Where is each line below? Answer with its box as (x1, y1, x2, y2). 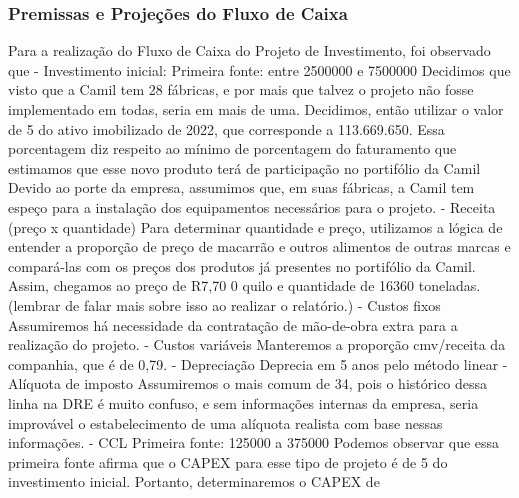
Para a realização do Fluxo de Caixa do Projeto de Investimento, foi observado (8, 40, 491, 61)
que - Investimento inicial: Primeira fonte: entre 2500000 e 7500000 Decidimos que (8, 59, 511, 80)
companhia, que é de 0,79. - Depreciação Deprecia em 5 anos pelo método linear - (8, 353, 508, 374)
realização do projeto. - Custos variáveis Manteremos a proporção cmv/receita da (8, 334, 506, 355)
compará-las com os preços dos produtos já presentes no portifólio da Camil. (8, 255, 476, 276)
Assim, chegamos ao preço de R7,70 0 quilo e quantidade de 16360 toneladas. (8, 275, 481, 296)
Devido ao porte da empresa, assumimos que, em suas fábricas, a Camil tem (8, 177, 475, 198)
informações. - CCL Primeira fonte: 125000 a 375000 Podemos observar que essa (8, 432, 500, 453)
